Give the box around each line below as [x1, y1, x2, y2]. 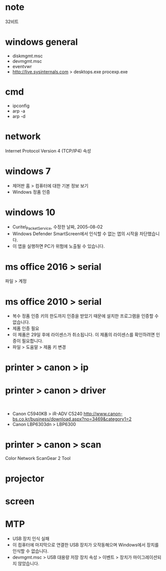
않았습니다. [17, 560, 40, 567]
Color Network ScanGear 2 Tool [5, 455, 71, 461]
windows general [5, 36, 78, 48]
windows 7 [5, 165, 51, 177]
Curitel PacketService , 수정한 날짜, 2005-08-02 [12, 224, 103, 231]
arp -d [12, 113, 26, 119]
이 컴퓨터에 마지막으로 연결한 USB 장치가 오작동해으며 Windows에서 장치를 [12, 542, 159, 548]
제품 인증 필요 [12, 325, 39, 331]
